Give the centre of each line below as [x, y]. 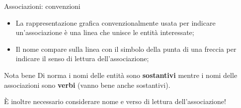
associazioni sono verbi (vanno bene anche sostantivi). [87, 85]
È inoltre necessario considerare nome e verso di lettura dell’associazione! [115, 101]
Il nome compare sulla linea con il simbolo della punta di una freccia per [126, 49]
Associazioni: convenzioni [42, 6]
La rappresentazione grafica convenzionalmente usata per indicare [116, 22]
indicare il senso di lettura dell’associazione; [82, 58]
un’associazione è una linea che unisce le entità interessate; [105, 32]
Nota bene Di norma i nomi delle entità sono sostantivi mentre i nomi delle [121, 75]
